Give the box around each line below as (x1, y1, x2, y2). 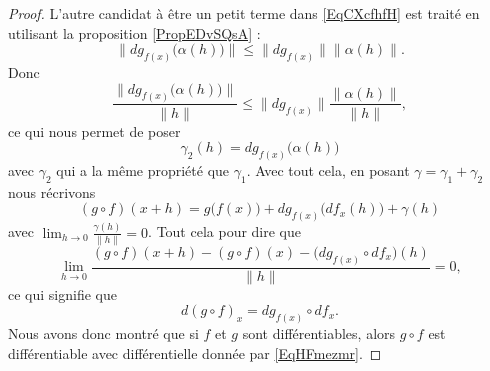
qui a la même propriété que (56, 159, 230, 180)
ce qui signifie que (8, 283, 117, 304)
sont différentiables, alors (242, 323, 396, 344)
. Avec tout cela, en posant (246, 159, 410, 180)
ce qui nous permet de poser (8, 120, 181, 141)
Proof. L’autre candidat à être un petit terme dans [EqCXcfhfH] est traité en (8, 3, 480, 23)
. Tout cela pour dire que (148, 221, 301, 242)
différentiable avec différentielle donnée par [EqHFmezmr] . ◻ (8, 342, 382, 363)
